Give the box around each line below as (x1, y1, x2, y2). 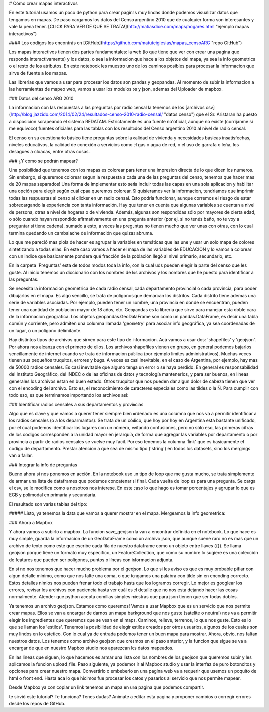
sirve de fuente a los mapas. (9, 70, 68, 76)
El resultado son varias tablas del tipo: (9, 501, 87, 507)
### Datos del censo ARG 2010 (9, 95, 74, 101)
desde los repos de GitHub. (9, 700, 66, 706)
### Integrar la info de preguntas (9, 462, 77, 468)
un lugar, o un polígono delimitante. (9, 327, 82, 333)
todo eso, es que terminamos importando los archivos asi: (9, 392, 129, 398)
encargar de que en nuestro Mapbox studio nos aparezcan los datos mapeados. (9, 645, 174, 651)
